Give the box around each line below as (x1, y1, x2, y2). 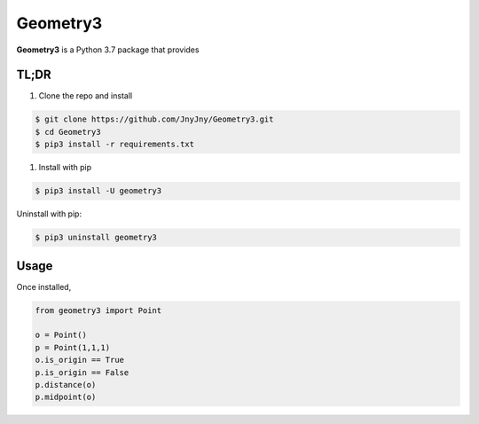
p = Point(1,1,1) (35, 342, 111, 352)
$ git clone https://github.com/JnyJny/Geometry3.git (35, 114, 274, 124)
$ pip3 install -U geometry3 (35, 186, 162, 196)
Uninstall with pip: (16, 208, 82, 219)
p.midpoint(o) (35, 392, 97, 403)
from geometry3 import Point (35, 305, 162, 315)
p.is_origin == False (35, 367, 130, 377)
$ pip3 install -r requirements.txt (35, 139, 195, 150)
